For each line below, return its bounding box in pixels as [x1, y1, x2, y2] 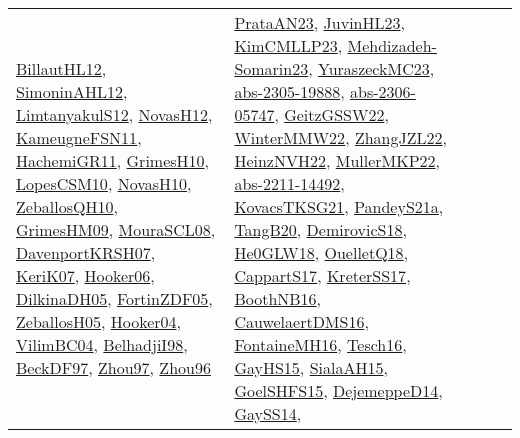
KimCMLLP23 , [234, 34, 343, 57]
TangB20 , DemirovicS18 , [234, 218, 407, 241]
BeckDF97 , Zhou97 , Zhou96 [16, 356, 211, 379]
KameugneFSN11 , [16, 126, 142, 149]
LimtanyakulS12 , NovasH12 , [16, 103, 213, 126]
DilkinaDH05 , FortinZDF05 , [16, 287, 213, 310]
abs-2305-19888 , [234, 80, 345, 103]
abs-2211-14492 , [234, 172, 345, 195]
